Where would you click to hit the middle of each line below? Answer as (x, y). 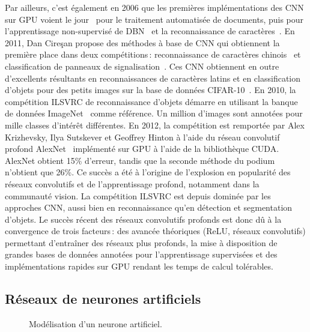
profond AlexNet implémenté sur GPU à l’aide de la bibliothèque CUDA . (142, 149)
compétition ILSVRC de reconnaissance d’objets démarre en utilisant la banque (151, 101)
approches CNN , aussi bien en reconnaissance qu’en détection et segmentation (149, 207)
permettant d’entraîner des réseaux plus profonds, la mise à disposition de (141, 242)
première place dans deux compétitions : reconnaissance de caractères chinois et (153, 54)
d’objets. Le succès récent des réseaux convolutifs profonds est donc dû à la (143, 219)
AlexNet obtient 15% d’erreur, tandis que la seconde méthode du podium (140, 160)
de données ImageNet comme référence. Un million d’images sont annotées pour (154, 113)
